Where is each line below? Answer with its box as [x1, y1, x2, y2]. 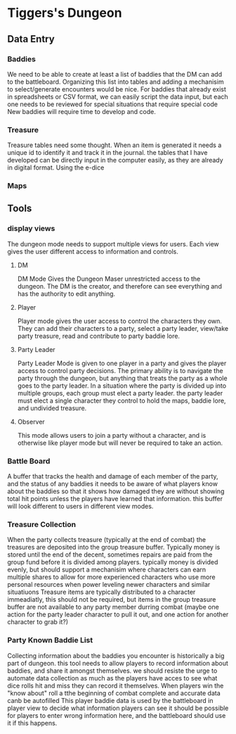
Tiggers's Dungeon [7, 5, 122, 21]
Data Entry [7, 33, 55, 45]
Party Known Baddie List [7, 635, 93, 645]
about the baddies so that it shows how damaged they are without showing [7, 487, 225, 495]
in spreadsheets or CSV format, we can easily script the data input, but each [7, 92, 228, 101]
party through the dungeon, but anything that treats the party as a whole [17, 374, 228, 382]
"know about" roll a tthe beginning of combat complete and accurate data [7, 688, 221, 697]
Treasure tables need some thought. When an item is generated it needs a [7, 141, 222, 149]
